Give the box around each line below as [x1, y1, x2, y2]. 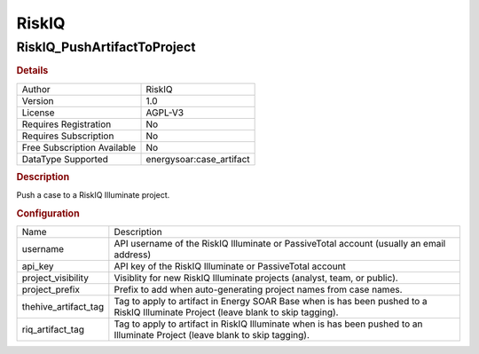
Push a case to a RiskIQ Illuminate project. [16, 190, 170, 201]
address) [114, 248, 152, 261]
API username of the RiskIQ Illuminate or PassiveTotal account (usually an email [114, 238, 446, 250]
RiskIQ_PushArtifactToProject [16, 39, 196, 55]
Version [21, 94, 54, 106]
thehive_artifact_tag [21, 301, 105, 313]
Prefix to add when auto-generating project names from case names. [114, 284, 403, 296]
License [21, 106, 55, 119]
